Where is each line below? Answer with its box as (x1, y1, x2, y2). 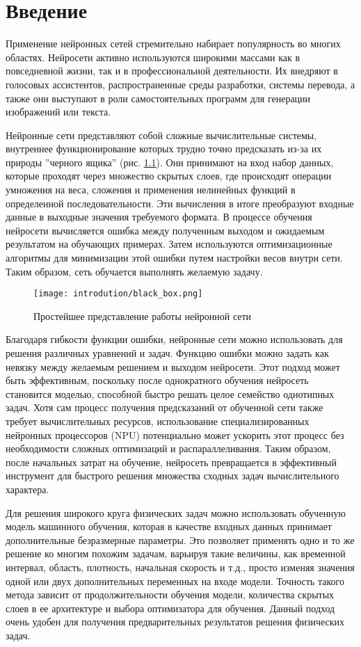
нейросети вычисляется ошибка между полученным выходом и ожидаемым (6, 223, 325, 237)
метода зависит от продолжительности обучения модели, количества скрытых (6, 587, 335, 602)
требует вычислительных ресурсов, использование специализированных (6, 414, 310, 429)
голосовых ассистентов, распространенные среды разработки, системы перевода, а (6, 77, 355, 91)
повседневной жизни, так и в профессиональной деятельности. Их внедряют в (6, 63, 338, 78)
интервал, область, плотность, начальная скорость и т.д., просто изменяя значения (6, 559, 355, 574)
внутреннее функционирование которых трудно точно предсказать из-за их (6, 141, 322, 156)
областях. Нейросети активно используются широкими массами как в (6, 49, 300, 64)
